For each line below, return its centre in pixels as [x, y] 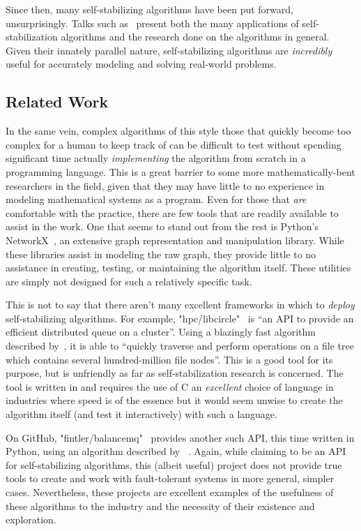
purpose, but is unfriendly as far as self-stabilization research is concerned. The [175, 373]
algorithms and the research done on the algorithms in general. [195, 37]
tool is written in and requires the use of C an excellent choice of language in [170, 386]
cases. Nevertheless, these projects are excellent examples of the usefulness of [170, 492]
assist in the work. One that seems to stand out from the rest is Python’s [162, 226]
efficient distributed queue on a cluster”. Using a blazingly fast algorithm [161, 332]
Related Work [57, 102]
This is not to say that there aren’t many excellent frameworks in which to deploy [180, 305]
